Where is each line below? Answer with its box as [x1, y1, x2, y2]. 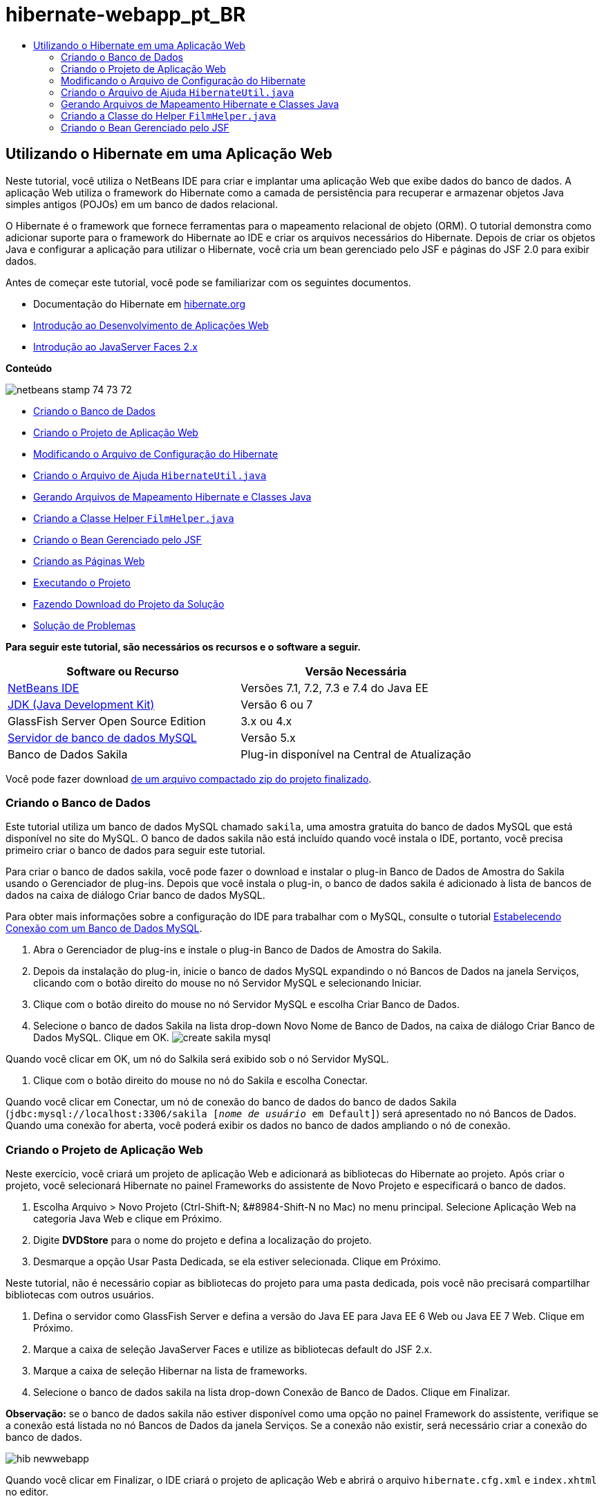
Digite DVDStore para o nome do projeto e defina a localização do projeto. [33, 1234, 372, 1247]
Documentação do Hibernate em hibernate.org [33, 297, 245, 310]
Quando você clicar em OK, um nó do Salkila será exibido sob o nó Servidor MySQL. [6, 1053, 389, 1065]
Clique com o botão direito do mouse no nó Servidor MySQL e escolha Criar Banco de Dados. [33, 998, 460, 1011]
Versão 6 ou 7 [240, 697, 313, 711]
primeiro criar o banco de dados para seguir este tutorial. [6, 844, 265, 857]
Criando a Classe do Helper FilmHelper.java [61, 109, 276, 122]
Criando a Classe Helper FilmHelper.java [33, 512, 234, 524]
